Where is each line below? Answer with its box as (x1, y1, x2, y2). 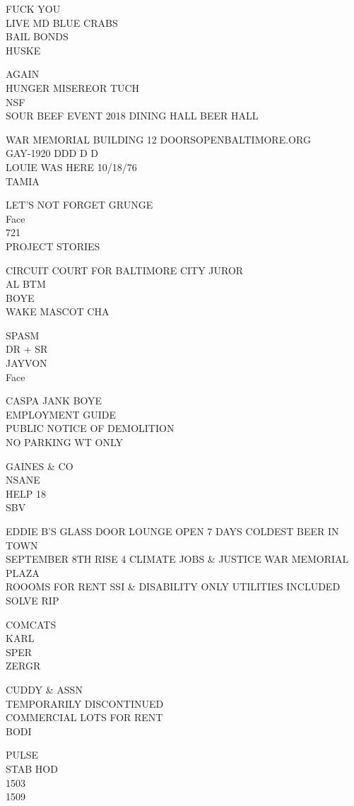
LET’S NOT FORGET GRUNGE (6, 197, 153, 212)
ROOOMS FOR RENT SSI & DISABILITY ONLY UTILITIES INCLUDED (6, 579, 341, 594)
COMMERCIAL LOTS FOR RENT (6, 710, 163, 725)
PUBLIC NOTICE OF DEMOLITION (6, 421, 175, 436)
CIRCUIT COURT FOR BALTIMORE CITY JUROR (6, 262, 244, 277)
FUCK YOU (6, 1, 61, 16)
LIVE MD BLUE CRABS (6, 15, 118, 30)
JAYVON (6, 356, 47, 370)
